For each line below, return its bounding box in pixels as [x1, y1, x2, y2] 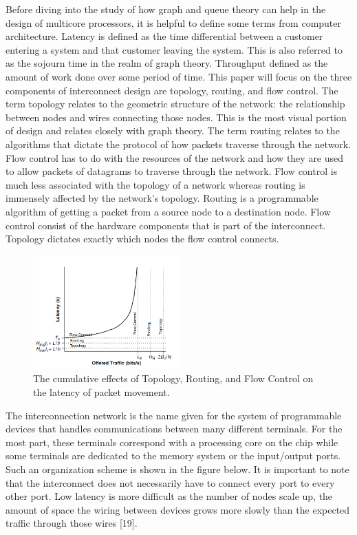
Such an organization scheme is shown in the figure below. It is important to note [6, 462, 349, 476]
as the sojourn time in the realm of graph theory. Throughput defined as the [6, 56, 328, 70]
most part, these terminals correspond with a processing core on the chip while [6, 434, 338, 449]
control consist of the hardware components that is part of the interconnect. [6, 218, 326, 232]
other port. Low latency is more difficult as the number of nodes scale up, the [6, 489, 333, 503]
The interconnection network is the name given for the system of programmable [6, 408, 342, 422]
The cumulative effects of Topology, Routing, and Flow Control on [33, 371, 314, 386]
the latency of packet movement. [33, 385, 170, 399]
